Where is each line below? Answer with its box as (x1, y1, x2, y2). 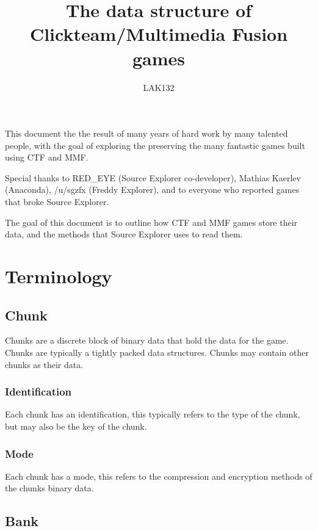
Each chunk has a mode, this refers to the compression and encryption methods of (5, 469, 313, 482)
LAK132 (143, 81, 175, 93)
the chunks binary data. (5, 482, 94, 494)
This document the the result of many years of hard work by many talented (5, 127, 288, 140)
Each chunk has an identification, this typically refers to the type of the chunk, (5, 408, 300, 421)
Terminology (5, 264, 112, 289)
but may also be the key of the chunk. (5, 420, 147, 433)
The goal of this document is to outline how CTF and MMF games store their (5, 215, 298, 228)
